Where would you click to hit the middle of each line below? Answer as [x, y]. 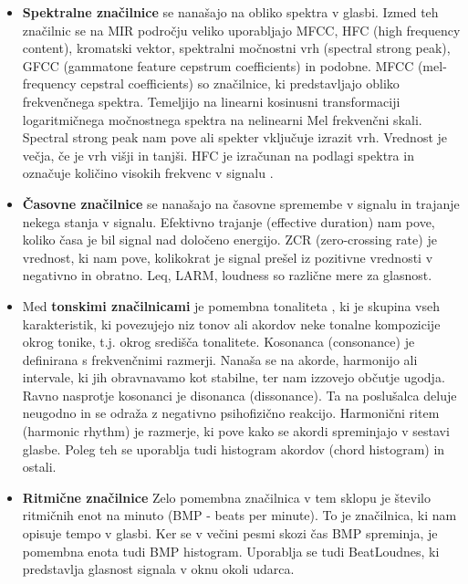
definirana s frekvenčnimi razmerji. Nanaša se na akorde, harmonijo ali [220, 359]
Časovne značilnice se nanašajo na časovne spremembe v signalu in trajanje [241, 203]
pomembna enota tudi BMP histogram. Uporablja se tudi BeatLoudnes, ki [231, 551]
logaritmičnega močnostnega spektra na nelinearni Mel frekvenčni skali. [222, 119]
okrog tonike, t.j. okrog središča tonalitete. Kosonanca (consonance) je [218, 342]
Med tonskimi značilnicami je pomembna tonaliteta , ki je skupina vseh [231, 305]
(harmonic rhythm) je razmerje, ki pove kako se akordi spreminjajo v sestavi [236, 431]
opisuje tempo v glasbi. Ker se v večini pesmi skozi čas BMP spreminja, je [230, 533]
